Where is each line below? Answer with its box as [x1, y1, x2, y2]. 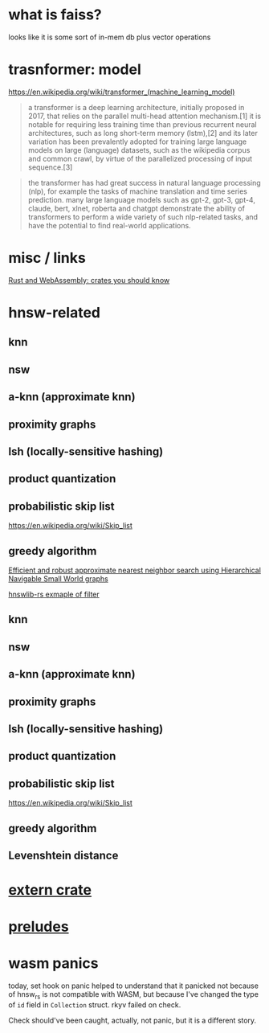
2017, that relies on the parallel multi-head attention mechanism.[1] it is [27, 111, 262, 121]
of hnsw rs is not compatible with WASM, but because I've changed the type [8, 990, 259, 1002]
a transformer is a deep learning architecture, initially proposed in [27, 102, 245, 112]
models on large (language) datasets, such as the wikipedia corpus [27, 145, 251, 154]
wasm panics [8, 954, 99, 973]
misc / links [8, 249, 86, 267]
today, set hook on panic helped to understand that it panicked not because [8, 981, 259, 990]
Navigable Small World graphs [8, 573, 108, 584]
